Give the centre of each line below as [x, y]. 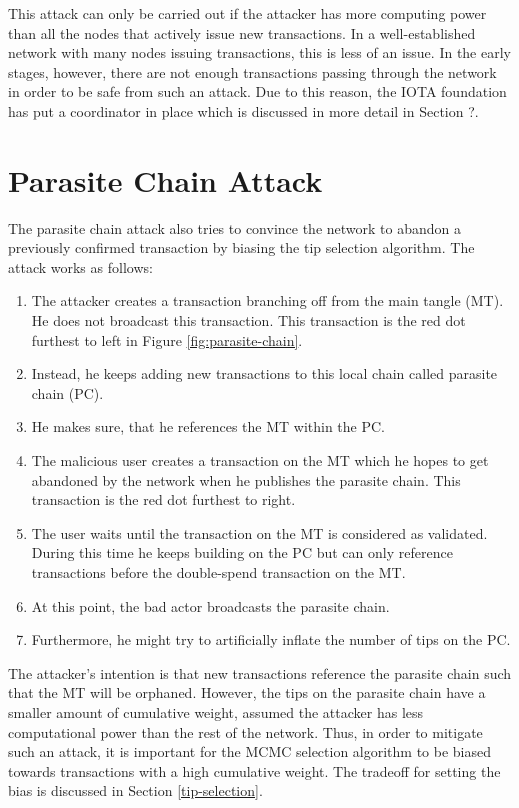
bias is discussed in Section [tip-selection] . [135, 790]
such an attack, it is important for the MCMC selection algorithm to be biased [250, 751]
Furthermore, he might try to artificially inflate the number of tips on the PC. [271, 639]
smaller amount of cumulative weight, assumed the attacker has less [216, 711]
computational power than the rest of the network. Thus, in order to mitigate [245, 731]
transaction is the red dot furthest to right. [163, 499]
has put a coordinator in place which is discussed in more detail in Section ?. [243, 110]
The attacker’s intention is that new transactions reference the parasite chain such [260, 672]
